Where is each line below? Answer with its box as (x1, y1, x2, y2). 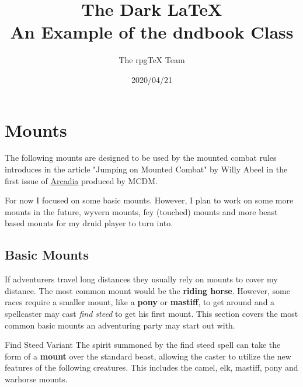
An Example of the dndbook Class (10, 20, 294, 44)
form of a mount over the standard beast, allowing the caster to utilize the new (5, 350, 291, 362)
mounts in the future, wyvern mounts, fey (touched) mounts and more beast (5, 205, 278, 217)
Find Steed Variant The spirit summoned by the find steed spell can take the (5, 338, 281, 351)
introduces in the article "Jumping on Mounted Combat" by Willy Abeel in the (5, 163, 288, 175)
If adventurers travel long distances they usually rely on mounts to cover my (5, 273, 278, 285)
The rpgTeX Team (119, 54, 185, 66)
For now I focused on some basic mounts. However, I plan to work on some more (5, 194, 294, 206)
